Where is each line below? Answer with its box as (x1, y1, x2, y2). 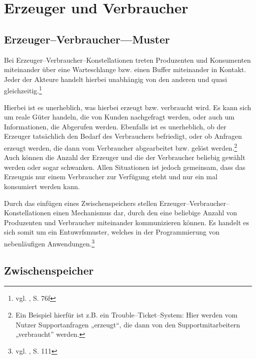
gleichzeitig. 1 (4, 84, 42, 96)
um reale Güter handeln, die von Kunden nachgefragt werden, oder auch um (4, 112, 235, 122)
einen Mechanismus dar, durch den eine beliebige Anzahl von (53, 207, 237, 218)
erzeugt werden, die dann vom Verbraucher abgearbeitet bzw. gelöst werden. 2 (4, 141, 237, 153)
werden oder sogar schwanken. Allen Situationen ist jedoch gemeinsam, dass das (4, 161, 246, 172)
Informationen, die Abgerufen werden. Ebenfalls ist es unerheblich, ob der (4, 121, 226, 131)
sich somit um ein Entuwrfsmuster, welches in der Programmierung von (4, 227, 220, 237)
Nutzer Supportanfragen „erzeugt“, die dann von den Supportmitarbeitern (15, 319, 240, 329)
